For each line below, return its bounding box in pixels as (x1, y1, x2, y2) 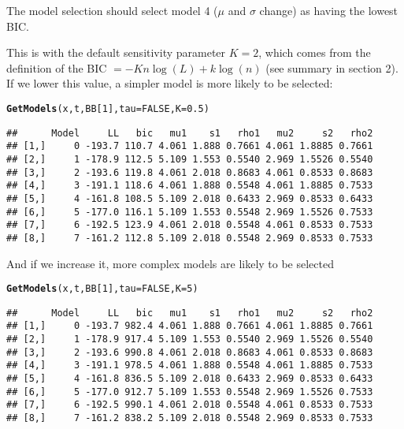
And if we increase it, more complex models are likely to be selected (6, 255, 334, 271)
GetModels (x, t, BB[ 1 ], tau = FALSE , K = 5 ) (6, 283, 198, 295)
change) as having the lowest (259, 2, 398, 18)
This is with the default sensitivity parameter (6, 44, 226, 61)
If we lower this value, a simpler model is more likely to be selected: (6, 75, 333, 91)
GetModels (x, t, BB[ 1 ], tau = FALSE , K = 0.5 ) (6, 103, 209, 114)
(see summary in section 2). (265, 59, 398, 76)
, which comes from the (258, 44, 371, 61)
